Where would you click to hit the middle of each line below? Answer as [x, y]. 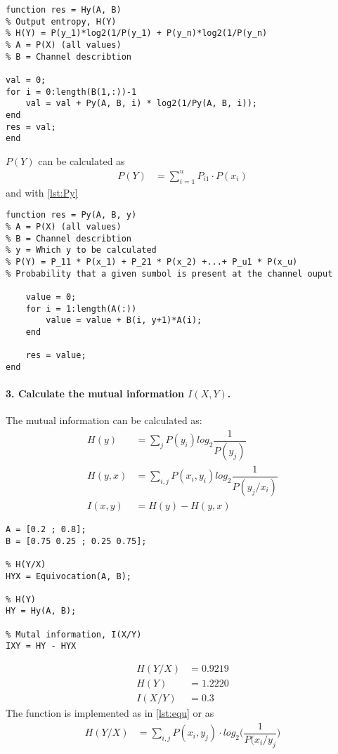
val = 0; [26, 80]
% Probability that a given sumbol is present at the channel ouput [169, 273]
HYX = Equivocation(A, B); [69, 576]
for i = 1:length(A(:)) [81, 309]
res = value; [56, 356]
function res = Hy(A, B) [64, 10]
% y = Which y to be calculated [81, 250]
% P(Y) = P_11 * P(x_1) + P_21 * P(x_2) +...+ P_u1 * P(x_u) [152, 262]
